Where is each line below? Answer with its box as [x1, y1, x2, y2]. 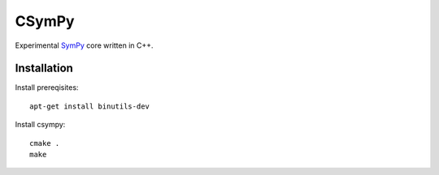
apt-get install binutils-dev [29, 101, 150, 111]
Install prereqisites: [15, 83, 79, 92]
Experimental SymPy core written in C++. [15, 41, 154, 50]
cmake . [29, 139, 60, 147]
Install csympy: [15, 120, 66, 130]
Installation [15, 62, 73, 75]
